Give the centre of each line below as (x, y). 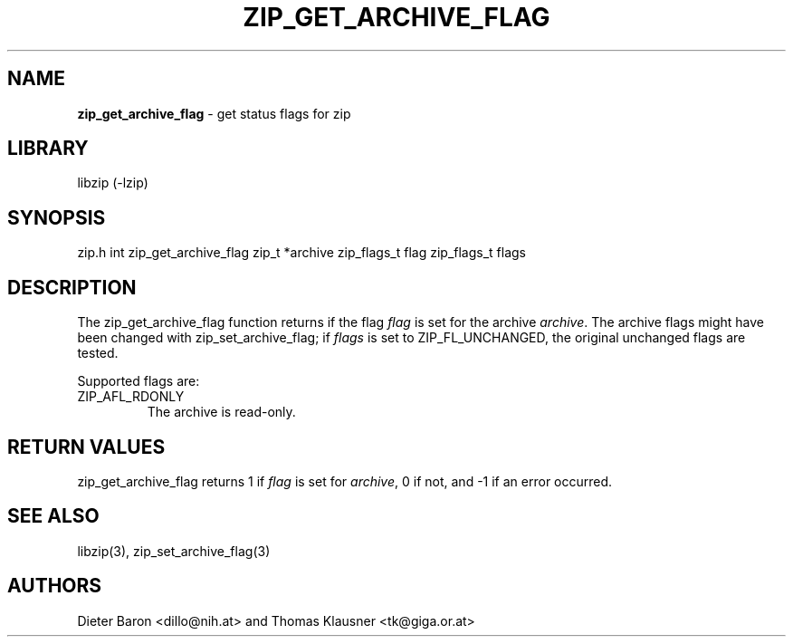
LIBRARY (48, 149)
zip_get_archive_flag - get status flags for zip (214, 113)
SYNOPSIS (57, 217)
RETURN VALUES (86, 447)
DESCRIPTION (72, 287)
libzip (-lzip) (113, 183)
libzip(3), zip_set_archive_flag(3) (174, 551)
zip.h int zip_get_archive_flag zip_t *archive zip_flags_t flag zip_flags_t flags (301, 253)
